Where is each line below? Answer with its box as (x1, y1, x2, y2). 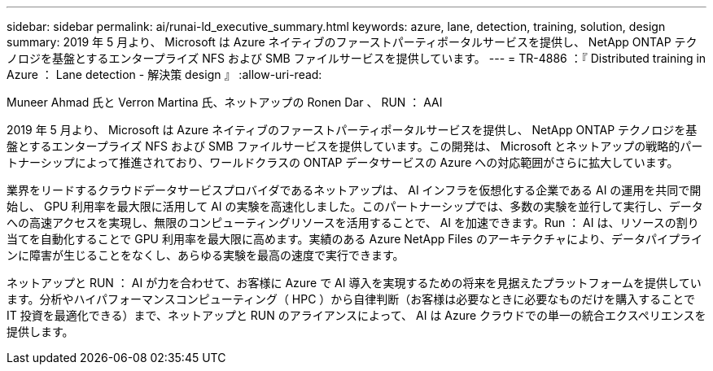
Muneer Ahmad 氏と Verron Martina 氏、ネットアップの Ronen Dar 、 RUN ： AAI (7, 95, 443, 109)
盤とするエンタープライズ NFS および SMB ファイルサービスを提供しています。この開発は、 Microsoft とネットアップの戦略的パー (7, 139, 703, 153)
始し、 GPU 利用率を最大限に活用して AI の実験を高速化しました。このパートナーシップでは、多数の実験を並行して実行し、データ (7, 199, 703, 213)
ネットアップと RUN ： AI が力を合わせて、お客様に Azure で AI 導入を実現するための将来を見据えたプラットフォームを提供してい (7, 276, 702, 290)
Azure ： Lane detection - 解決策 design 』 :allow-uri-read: (7, 68, 322, 81)
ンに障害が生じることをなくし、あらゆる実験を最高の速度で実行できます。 (7, 248, 405, 262)
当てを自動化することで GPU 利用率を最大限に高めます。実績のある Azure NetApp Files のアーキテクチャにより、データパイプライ (7, 232, 703, 246)
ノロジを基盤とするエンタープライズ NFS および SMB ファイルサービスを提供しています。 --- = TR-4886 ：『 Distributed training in (7, 51, 706, 65)
